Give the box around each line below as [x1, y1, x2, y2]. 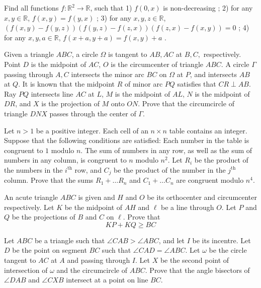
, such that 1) [90, 3, 132, 13]
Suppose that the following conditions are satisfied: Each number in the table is [4, 135, 249, 146]
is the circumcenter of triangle [111, 58, 204, 69]
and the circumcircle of [56, 264, 127, 275]
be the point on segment [12, 245, 87, 255]
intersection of [4, 264, 48, 275]
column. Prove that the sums [4, 175, 94, 185]
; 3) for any [96, 12, 131, 23]
